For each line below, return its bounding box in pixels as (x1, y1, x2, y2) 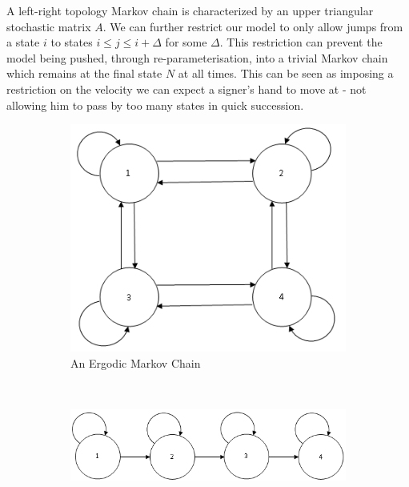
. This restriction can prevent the (219, 34, 383, 50)
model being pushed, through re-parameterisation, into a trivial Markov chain (6, 49, 388, 66)
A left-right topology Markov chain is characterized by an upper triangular (6, 2, 374, 18)
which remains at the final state (6, 65, 162, 82)
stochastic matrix (6, 18, 91, 34)
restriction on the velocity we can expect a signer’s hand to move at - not (6, 80, 367, 97)
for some (165, 34, 207, 50)
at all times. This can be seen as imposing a (178, 65, 394, 82)
